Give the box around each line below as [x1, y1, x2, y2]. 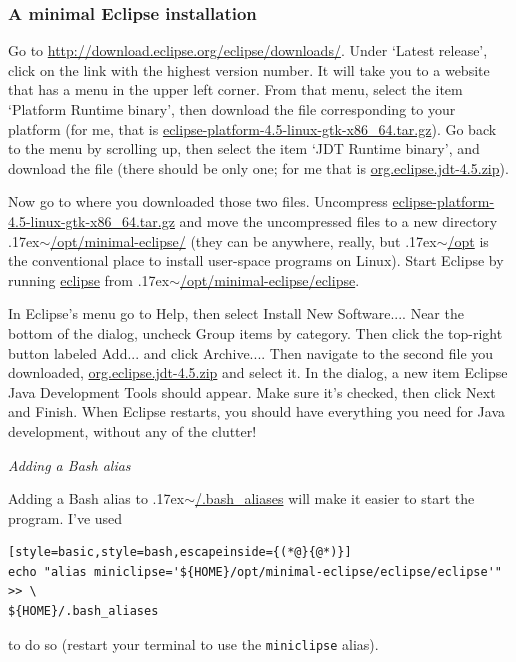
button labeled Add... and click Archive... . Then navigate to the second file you [8, 342, 494, 363]
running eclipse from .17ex [8, 269, 170, 290]
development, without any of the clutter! [8, 420, 257, 441]
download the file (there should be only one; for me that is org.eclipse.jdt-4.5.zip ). [8, 157, 509, 178]
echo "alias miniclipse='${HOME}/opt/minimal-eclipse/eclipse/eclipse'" [8, 564, 502, 579]
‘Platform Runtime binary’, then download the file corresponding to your [8, 99, 456, 119]
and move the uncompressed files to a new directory [179, 210, 498, 231]
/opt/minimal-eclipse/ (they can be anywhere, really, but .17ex [50, 230, 437, 251]
